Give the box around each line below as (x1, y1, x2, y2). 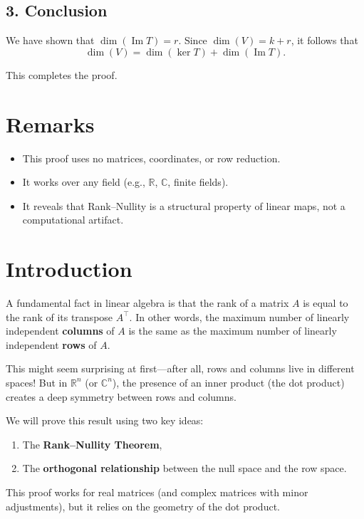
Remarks (6, 109, 95, 138)
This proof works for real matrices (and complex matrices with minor (6, 484, 308, 499)
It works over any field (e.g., (22, 174, 145, 189)
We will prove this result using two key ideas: (6, 413, 204, 428)
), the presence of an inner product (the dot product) (112, 374, 345, 389)
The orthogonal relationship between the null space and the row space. (22, 461, 347, 476)
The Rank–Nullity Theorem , (22, 436, 162, 451)
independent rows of (6, 337, 97, 352)
